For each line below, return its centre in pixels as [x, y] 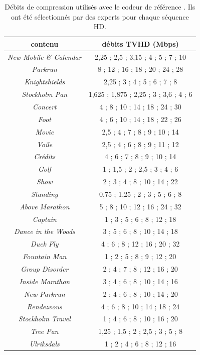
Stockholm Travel [44, 319]
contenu [45, 43]
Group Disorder [45, 268]
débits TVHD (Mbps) [140, 43]
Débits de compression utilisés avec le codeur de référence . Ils [100, 7]
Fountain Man [45, 256]
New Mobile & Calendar [45, 56]
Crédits [45, 156]
